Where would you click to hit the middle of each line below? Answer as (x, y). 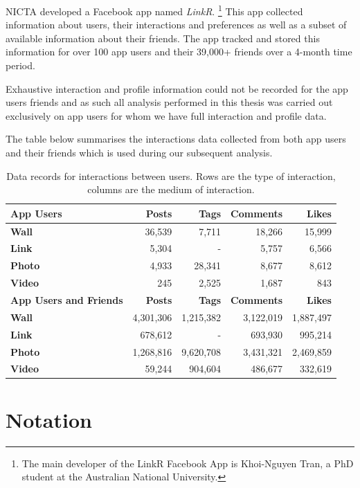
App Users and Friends (67, 300)
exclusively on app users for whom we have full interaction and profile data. (166, 115)
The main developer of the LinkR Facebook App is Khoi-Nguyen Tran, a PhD (188, 463)
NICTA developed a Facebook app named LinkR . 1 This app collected (154, 10)
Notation (49, 419)
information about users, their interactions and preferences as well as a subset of (176, 25)
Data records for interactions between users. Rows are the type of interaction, (171, 175)
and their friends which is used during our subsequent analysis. (139, 152)
